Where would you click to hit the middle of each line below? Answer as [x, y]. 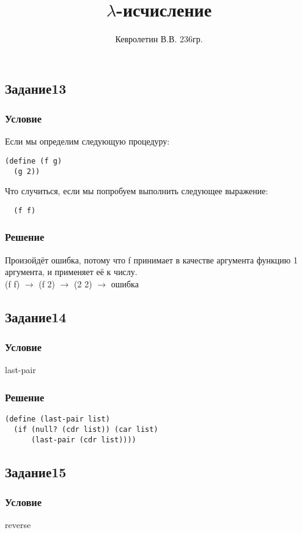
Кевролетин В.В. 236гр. [159, 39]
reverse [18, 525]
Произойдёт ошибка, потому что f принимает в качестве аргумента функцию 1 [151, 259]
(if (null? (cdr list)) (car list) [86, 429]
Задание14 [36, 316]
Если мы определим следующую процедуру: [87, 141]
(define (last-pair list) [57, 419]
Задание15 [36, 471]
